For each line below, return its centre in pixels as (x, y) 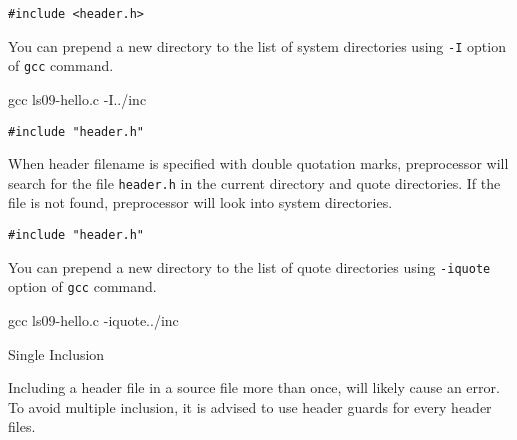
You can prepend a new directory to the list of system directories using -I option (257, 45)
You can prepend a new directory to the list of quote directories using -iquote (249, 266)
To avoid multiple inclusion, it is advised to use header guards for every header (250, 406)
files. (22, 426)
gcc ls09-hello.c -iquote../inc (93, 320)
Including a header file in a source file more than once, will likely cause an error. (254, 387)
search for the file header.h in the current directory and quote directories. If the (254, 182)
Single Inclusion (56, 353)
